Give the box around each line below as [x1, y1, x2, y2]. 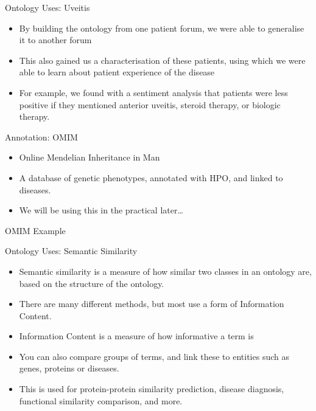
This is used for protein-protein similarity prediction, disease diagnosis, [19, 382, 284, 395]
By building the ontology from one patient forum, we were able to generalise [19, 21, 304, 34]
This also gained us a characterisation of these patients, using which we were [19, 54, 306, 66]
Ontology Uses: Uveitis [5, 1, 90, 13]
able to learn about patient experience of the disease [19, 66, 215, 78]
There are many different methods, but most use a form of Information [19, 297, 284, 310]
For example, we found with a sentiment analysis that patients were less [19, 86, 288, 98]
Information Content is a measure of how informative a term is [19, 330, 254, 342]
